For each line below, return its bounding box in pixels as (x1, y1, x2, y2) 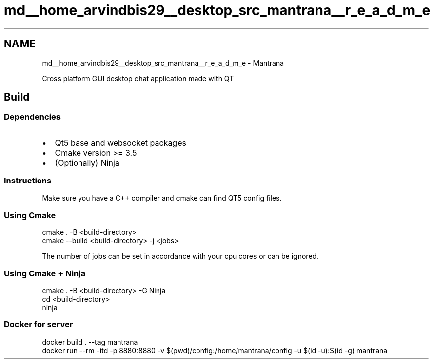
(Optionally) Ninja (55, 157, 119, 168)
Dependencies (4, 112, 61, 122)
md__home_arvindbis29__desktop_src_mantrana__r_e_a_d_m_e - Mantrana (42, 58, 284, 67)
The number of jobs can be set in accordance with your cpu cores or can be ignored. (42, 252, 319, 261)
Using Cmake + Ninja (4, 268, 86, 278)
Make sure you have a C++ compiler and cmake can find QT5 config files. (42, 193, 282, 202)
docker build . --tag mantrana (42, 337, 138, 346)
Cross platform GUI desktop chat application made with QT (42, 74, 234, 83)
